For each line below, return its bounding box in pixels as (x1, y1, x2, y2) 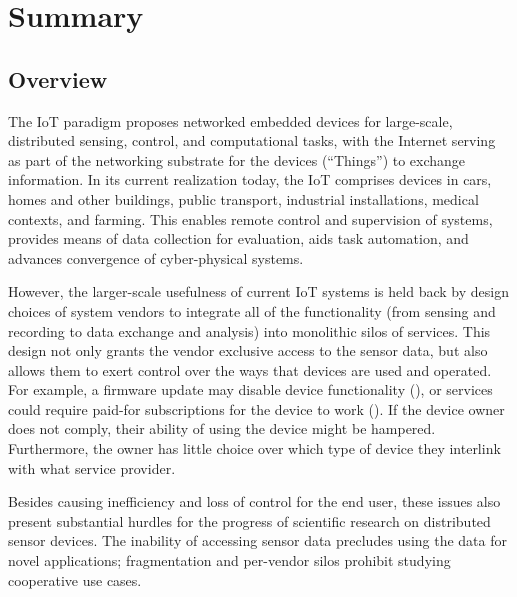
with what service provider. (8, 457, 176, 478)
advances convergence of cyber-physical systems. (8, 247, 304, 268)
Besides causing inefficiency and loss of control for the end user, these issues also (8, 491, 501, 512)
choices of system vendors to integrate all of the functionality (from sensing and (8, 300, 496, 321)
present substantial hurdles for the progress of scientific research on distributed (8, 510, 491, 531)
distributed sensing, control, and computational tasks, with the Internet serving (8, 130, 496, 151)
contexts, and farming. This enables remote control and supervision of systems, (8, 208, 493, 229)
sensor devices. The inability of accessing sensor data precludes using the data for (8, 530, 507, 551)
